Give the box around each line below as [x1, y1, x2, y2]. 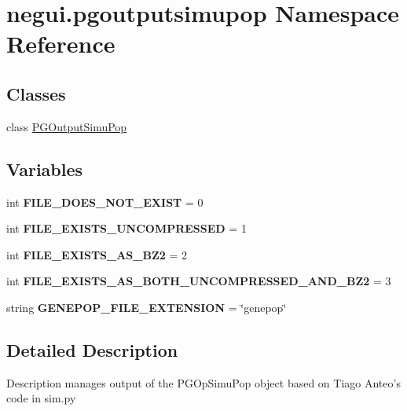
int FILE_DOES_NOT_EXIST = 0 [6, 193, 203, 210]
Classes [6, 81, 66, 105]
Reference [6, 28, 115, 60]
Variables [6, 156, 83, 181]
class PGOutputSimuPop [6, 118, 127, 134]
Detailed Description [6, 337, 178, 361]
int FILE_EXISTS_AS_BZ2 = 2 [6, 246, 188, 262]
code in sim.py [6, 390, 76, 406]
